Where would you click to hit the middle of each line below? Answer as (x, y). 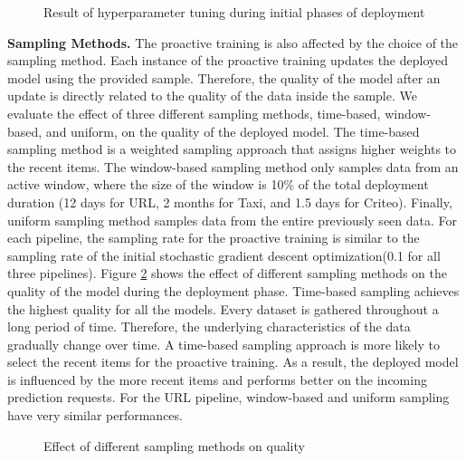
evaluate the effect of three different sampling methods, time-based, (194, 113)
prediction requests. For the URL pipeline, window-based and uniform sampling (228, 397)
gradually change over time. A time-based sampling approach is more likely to (223, 344)
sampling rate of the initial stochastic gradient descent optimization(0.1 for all (224, 255)
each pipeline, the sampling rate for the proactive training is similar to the (214, 238)
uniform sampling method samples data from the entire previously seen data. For (233, 220)
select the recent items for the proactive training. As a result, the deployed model (233, 362)
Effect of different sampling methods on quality (174, 445)
